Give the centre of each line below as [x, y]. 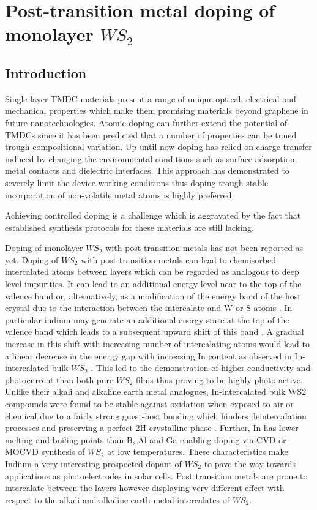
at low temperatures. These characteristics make [198, 452]
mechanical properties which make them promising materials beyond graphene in [157, 111]
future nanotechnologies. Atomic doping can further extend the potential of [146, 122]
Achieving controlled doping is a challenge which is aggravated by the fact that [153, 215]
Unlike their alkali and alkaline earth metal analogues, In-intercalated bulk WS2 [156, 392]
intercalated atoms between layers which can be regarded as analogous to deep [152, 272]
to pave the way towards [250, 463]
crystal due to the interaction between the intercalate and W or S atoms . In [149, 308]
